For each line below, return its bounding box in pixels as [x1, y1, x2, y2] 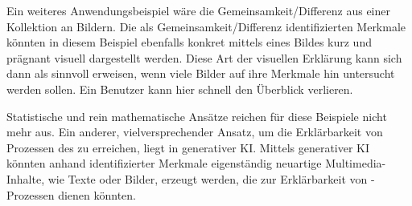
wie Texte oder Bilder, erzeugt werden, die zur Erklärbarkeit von [47, 170, 368, 187]
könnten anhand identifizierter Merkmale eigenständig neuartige [6, 155, 322, 172]
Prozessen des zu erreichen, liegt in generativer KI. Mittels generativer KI [6, 139, 370, 156]
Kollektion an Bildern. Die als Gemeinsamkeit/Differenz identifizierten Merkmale [6, 18, 406, 34]
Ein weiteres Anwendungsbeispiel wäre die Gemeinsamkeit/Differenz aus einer [6, 2, 390, 18]
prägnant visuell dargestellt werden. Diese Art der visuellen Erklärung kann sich [6, 49, 402, 66]
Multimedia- [325, 155, 386, 172]
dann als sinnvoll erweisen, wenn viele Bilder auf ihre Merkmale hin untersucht [6, 65, 395, 82]
